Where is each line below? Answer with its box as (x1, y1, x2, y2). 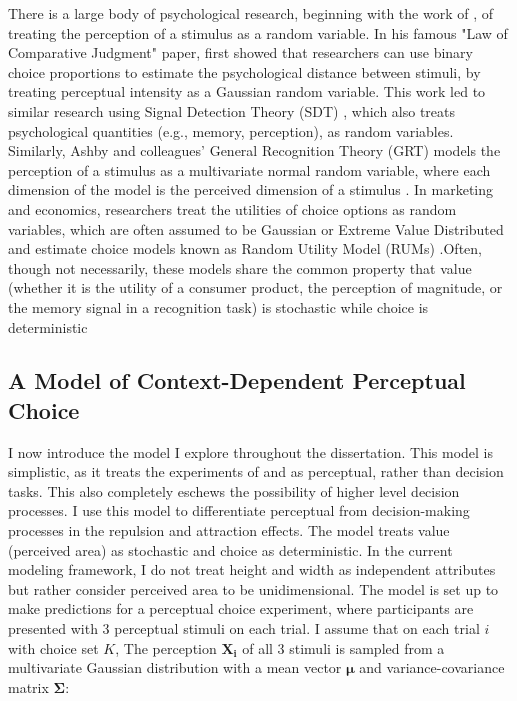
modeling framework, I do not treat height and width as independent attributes (8, 559, 496, 580)
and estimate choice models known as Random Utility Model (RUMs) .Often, (8, 238, 482, 259)
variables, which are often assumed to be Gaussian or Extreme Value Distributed (8, 218, 504, 239)
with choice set (8, 637, 99, 658)
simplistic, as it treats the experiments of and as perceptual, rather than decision (8, 461, 504, 482)
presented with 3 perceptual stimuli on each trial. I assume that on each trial (8, 618, 480, 639)
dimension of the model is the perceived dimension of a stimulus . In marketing (8, 179, 494, 200)
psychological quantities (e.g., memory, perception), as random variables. (8, 120, 454, 141)
